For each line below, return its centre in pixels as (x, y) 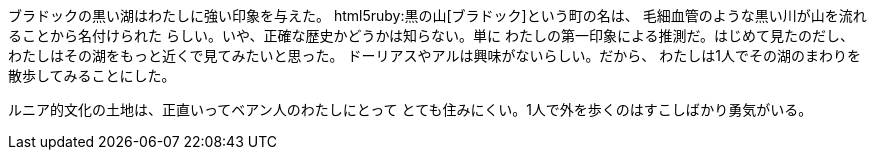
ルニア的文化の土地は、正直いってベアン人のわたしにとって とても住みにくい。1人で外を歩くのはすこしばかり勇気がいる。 (410, 109)
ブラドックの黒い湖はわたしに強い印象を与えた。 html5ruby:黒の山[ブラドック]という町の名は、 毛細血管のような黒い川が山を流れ (437, 15)
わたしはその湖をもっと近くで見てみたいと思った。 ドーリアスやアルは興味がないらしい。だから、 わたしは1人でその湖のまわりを (435, 55)
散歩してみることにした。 (92, 75)
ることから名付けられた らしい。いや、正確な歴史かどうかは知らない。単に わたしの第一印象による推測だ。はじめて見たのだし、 (431, 35)
